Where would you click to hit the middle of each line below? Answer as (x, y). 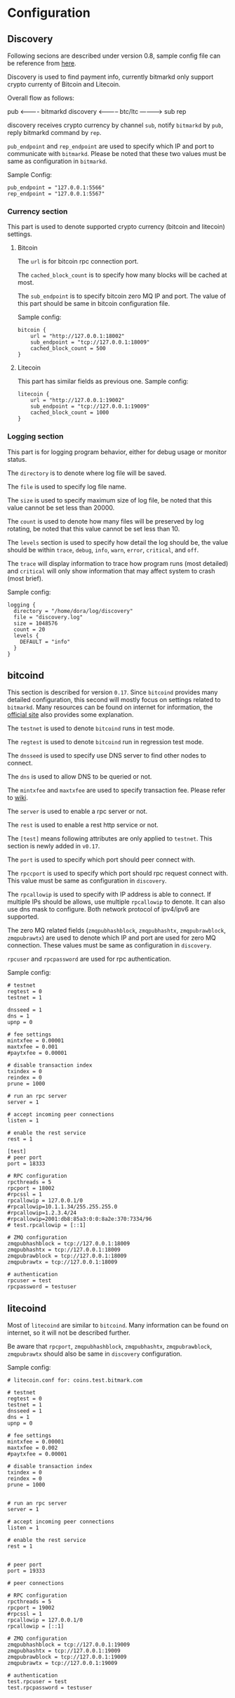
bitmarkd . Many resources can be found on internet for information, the (110, 707)
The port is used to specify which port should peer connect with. (101, 860)
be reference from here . (42, 63)
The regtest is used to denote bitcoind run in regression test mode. (106, 742)
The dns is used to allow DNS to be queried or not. (80, 777)
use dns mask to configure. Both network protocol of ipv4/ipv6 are (103, 909)
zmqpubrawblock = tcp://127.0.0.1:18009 (67, 1256)
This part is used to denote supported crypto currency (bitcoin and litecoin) (116, 227)
